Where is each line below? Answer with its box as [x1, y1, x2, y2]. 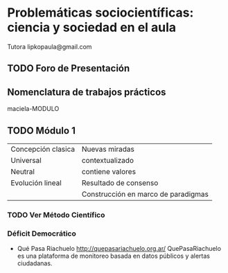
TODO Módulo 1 [7, 125, 76, 136]
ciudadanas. [17, 259, 53, 267]
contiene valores [81, 166, 137, 176]
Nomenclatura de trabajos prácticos [7, 86, 166, 98]
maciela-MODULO [7, 105, 60, 113]
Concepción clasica [10, 144, 75, 154]
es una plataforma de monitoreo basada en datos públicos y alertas [17, 252, 210, 261]
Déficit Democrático [7, 229, 76, 238]
